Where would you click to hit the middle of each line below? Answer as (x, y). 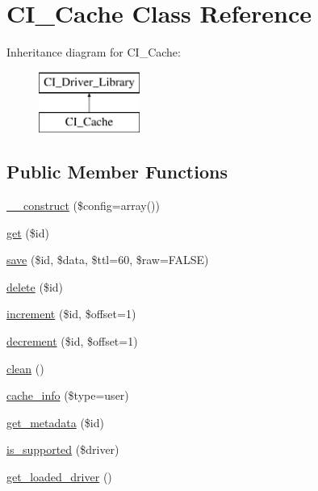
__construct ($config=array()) (84, 206)
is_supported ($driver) (63, 449)
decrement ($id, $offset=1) (72, 341)
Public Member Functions (117, 172)
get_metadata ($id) (55, 422)
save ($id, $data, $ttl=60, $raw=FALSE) (108, 260)
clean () (25, 368)
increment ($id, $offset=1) (71, 314)
